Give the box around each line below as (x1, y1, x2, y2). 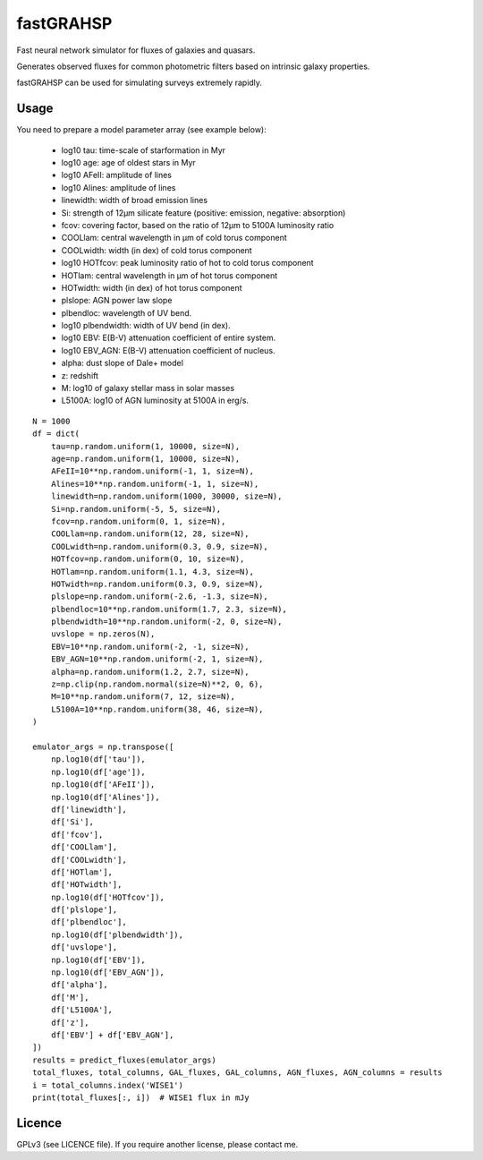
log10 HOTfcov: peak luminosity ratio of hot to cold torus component (61, 258, 314, 269)
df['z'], (50, 1017, 89, 1028)
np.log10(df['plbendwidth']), (50, 929, 183, 940)
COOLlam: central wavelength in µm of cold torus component (61, 233, 288, 243)
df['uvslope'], (50, 942, 118, 952)
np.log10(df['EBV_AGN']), (50, 968, 165, 977)
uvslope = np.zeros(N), (50, 629, 156, 639)
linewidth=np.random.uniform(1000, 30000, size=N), (50, 491, 283, 501)
